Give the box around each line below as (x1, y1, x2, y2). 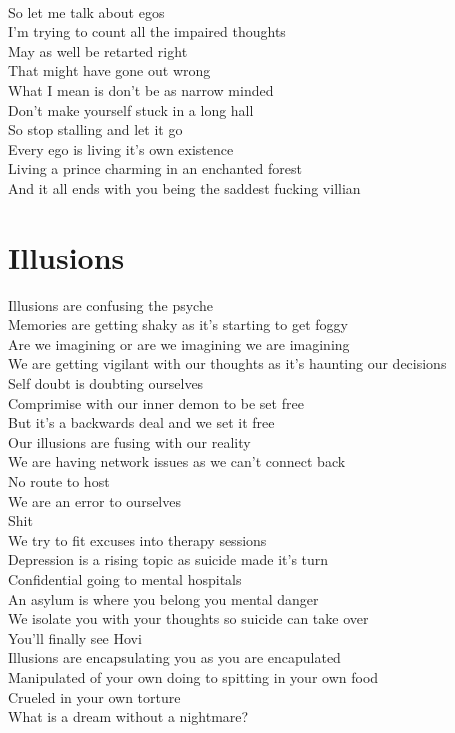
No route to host (8, 471, 110, 491)
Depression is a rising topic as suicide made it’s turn (8, 549, 329, 570)
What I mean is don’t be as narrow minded (8, 79, 274, 100)
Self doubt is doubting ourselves (8, 373, 204, 394)
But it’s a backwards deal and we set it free (8, 412, 275, 433)
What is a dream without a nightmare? (8, 706, 249, 727)
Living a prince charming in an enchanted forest (8, 158, 303, 179)
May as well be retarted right (8, 40, 188, 61)
